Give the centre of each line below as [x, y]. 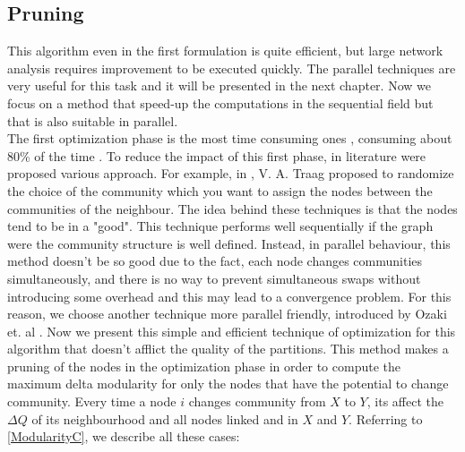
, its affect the [405, 401]
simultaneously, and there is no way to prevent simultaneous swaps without [214, 278]
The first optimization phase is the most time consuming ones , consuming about [230, 138]
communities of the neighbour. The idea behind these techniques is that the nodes [232, 208]
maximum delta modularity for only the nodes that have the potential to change [228, 384]
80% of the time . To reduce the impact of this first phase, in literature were [217, 155]
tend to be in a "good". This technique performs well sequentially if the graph [220, 226]
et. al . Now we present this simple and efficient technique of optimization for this [232, 331]
